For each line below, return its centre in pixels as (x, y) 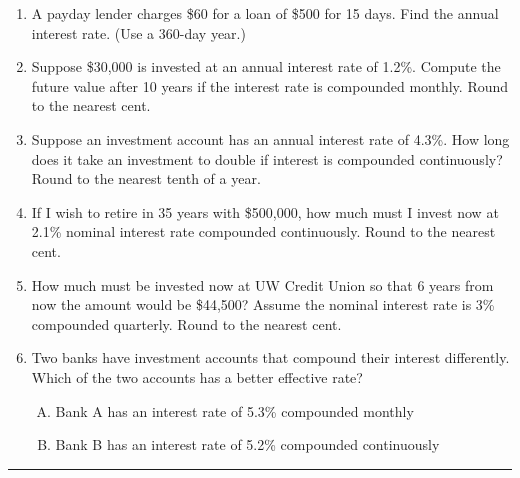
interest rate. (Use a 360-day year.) (138, 32)
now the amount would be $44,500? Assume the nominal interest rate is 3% (263, 304)
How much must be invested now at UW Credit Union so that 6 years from (262, 284)
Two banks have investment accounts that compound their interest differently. (270, 357)
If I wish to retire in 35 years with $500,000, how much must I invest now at (265, 211)
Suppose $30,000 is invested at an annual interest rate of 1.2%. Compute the (266, 66)
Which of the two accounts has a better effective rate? (197, 376)
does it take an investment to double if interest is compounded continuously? (267, 158)
